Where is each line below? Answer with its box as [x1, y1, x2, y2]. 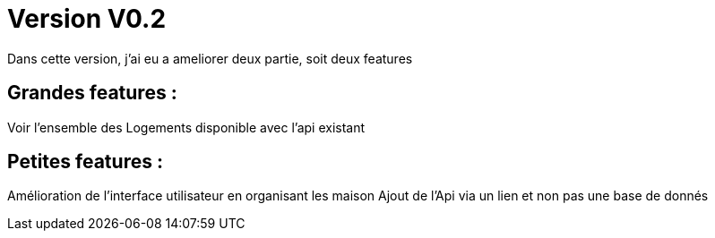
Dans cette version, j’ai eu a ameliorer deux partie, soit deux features [7, 50, 413, 66]
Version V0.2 [7, 4, 167, 34]
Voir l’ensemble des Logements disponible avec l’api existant [7, 119, 366, 135]
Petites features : [7, 150, 163, 174]
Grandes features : [7, 81, 177, 105]
